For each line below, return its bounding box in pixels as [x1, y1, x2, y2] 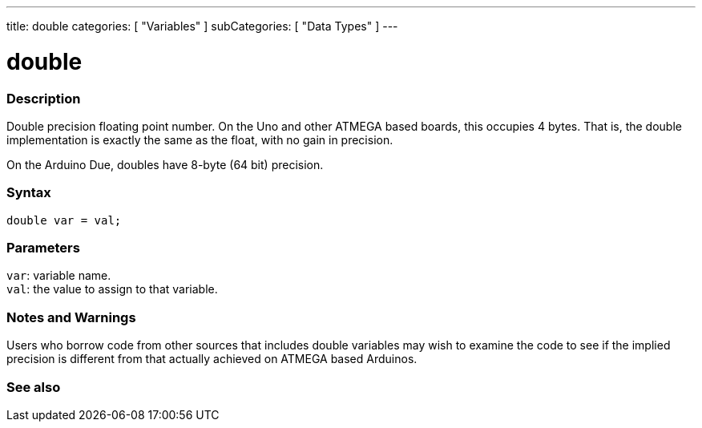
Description [6, 90, 81, 107]
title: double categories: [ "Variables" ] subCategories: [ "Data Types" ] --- [6, 19, 398, 33]
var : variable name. [6, 269, 111, 283]
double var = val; [6, 213, 122, 227]
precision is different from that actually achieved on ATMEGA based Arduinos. [6, 352, 418, 366]
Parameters [6, 240, 80, 256]
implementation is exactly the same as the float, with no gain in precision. [6, 132, 393, 147]
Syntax [6, 184, 51, 201]
